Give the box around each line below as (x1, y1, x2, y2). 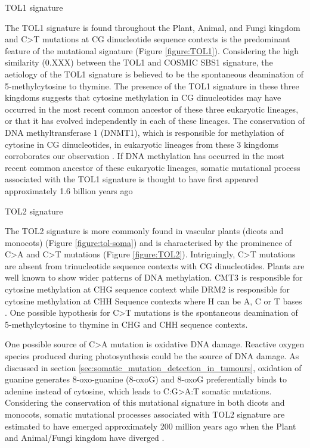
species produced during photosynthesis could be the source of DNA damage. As (5, 350, 299, 362)
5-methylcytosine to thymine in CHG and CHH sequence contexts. (5, 318, 248, 330)
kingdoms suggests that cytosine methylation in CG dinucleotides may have (5, 91, 281, 104)
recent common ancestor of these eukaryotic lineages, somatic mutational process (5, 161, 300, 173)
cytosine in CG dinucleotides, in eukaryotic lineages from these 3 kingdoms (5, 138, 279, 150)
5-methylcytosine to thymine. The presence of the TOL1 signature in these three (5, 79, 299, 92)
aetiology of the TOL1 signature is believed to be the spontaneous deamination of (5, 67, 304, 80)
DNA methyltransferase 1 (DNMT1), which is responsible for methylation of (5, 126, 284, 138)
